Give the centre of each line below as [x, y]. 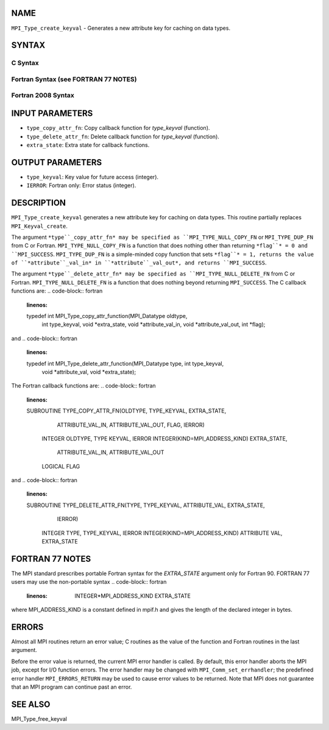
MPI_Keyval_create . [40, 226]
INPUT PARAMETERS [52, 114]
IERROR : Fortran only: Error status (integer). [81, 185]
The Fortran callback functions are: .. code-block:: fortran [83, 386]
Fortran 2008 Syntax [43, 96]
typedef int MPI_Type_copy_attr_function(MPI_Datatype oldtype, [107, 316]
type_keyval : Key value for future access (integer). [92, 177]
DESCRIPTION [39, 203]
